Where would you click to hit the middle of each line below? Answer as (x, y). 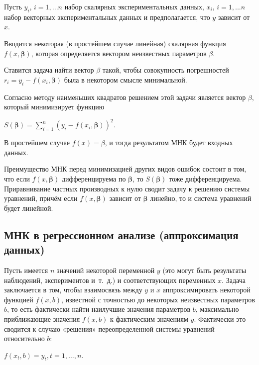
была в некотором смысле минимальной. (126, 79)
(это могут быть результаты (204, 270)
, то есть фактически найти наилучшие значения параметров (99, 309)
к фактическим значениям (149, 319)
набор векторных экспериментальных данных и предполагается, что (107, 17)
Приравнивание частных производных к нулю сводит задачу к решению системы (127, 188)
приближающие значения (42, 319)
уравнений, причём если (41, 198)
